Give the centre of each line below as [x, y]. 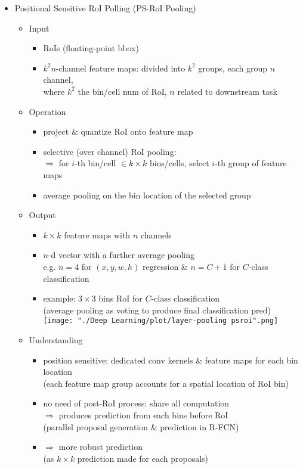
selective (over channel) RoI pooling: [110, 151]
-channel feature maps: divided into [120, 68]
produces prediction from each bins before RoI [143, 414]
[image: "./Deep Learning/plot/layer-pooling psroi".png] [161, 321]
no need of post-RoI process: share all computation [136, 403]
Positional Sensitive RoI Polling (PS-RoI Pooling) [105, 8]
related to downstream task [227, 91]
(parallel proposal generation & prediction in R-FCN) [141, 426]
